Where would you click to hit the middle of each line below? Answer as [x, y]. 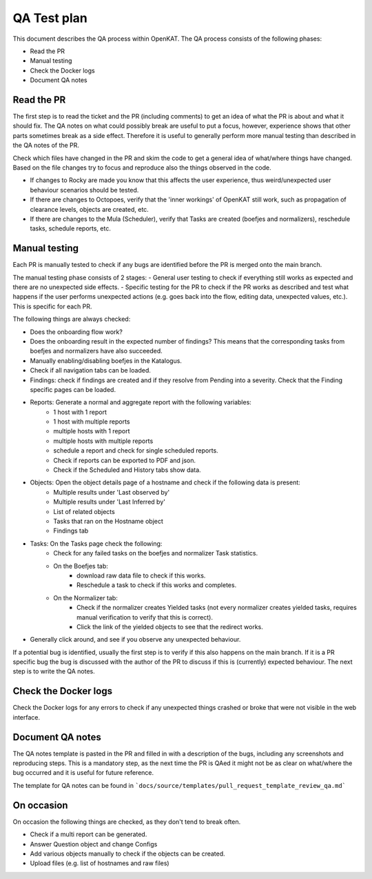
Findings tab [71, 531]
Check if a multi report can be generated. [89, 834]
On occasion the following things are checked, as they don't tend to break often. [127, 822]
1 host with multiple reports [92, 422]
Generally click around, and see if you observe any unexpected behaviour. [135, 640]
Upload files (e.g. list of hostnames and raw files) [100, 863]
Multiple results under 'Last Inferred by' [109, 502]
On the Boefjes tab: [81, 566]
